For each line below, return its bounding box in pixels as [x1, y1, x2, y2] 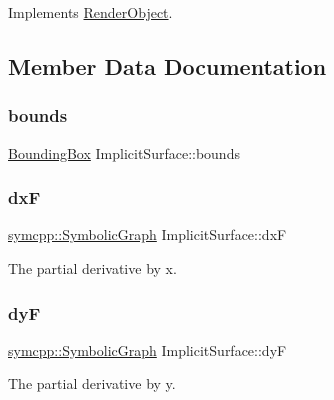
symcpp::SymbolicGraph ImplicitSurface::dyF [8, 339, 287, 360]
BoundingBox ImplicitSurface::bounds [8, 142, 240, 163]
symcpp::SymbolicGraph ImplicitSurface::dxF [8, 224, 287, 245]
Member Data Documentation [8, 50, 327, 81]
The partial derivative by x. [8, 258, 177, 278]
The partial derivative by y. [8, 373, 176, 394]
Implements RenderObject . [8, 2, 173, 22]
